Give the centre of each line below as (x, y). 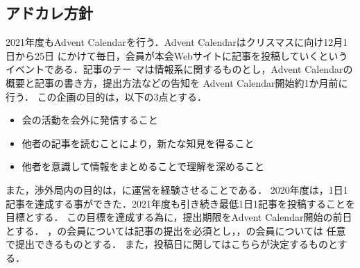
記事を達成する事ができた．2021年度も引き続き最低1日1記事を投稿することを (180, 203)
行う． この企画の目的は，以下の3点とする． (106, 96)
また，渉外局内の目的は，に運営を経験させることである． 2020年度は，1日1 (177, 189)
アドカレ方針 (49, 13)
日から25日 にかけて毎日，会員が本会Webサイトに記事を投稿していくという (177, 55)
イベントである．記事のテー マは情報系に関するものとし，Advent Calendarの (179, 69)
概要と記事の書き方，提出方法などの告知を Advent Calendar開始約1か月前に (177, 82)
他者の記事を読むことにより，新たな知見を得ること (138, 143)
